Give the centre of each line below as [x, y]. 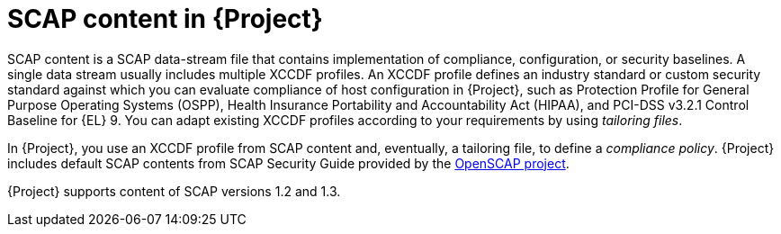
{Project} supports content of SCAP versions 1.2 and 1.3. [174, 191]
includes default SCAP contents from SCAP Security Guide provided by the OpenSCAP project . [288, 163]
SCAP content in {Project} [165, 19]
